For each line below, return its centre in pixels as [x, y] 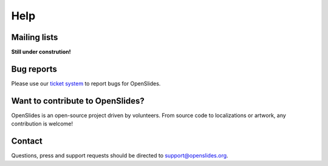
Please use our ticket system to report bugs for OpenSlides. [86, 83]
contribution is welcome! [42, 124]
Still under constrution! [41, 52]
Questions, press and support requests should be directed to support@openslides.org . [120, 156]
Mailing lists [35, 37]
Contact [27, 141]
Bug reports [34, 69]
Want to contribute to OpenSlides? [78, 101]
